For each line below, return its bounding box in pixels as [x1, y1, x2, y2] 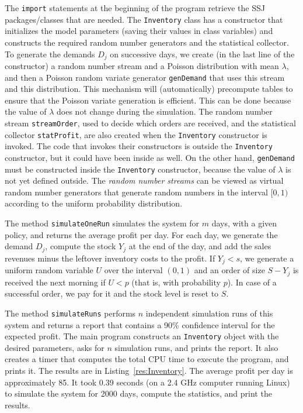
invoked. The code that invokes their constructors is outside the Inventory [5, 140, 273, 152]
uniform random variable [5, 264, 93, 276]
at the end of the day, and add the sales [128, 240, 271, 252]
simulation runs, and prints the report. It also [114, 341, 278, 353]
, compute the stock [45, 240, 116, 252]
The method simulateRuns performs [5, 307, 136, 319]
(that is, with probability [131, 276, 221, 288]
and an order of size [194, 264, 265, 276]
